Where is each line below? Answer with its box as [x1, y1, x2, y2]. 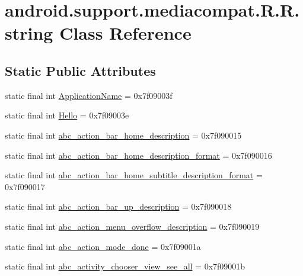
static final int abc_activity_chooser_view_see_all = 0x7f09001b [5, 260, 245, 272]
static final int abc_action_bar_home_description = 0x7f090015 [5, 129, 242, 141]
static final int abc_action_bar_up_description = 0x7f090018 [5, 200, 232, 213]
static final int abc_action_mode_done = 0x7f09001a [5, 240, 201, 252]
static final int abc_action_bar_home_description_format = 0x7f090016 [5, 149, 272, 161]
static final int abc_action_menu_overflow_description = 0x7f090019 [5, 220, 260, 232]
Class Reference [59, 21, 192, 45]
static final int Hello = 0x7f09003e [5, 109, 129, 121]
